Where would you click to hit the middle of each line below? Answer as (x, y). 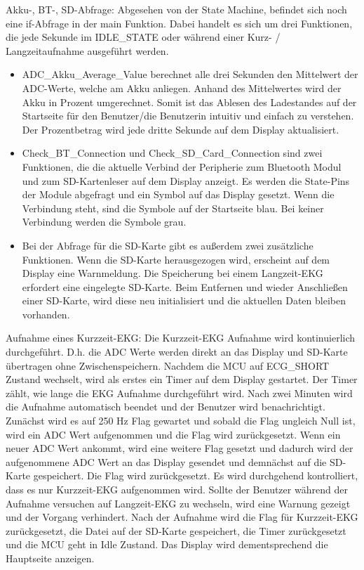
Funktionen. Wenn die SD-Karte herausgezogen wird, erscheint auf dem (176, 259)
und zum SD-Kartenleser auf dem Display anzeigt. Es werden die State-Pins (186, 180)
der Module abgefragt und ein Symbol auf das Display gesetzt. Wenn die (178, 194)
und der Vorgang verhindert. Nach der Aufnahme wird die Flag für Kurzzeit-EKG (182, 517)
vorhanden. (46, 314)
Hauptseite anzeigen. (50, 558)
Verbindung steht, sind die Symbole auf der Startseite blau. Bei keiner (173, 208)
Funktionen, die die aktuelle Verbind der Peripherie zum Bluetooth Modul (182, 166)
